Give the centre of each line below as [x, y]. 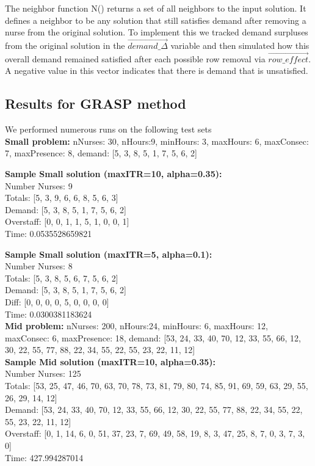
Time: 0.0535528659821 [49, 233]
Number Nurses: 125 [43, 373]
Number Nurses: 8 [39, 266]
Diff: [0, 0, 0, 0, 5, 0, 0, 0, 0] [57, 301]
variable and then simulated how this [240, 45]
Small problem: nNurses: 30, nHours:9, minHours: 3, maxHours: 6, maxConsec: [157, 141]
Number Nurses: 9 [39, 185]
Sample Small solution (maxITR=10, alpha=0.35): [114, 173]
